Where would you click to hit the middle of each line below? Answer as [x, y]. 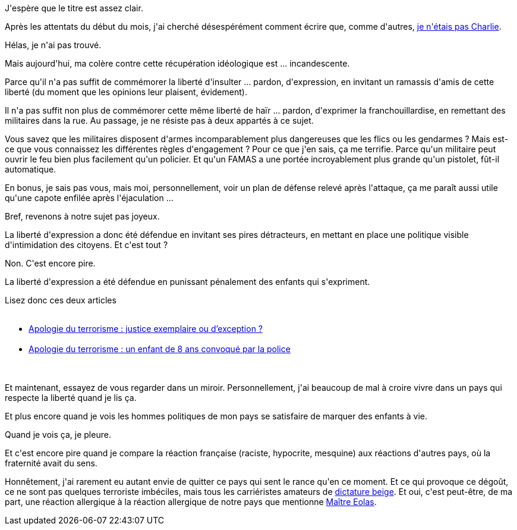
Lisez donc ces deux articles [61, 300]
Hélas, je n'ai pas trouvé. [53, 45]
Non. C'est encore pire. [50, 263]
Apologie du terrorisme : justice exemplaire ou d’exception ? [146, 329]
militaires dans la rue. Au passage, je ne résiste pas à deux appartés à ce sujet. [159, 120]
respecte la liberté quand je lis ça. [71, 398]
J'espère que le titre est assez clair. [74, 8]
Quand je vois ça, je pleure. [58, 435]
